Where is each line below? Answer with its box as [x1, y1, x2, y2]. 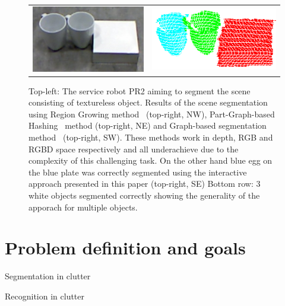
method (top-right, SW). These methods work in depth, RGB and [28, 131, 273, 144]
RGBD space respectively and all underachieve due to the [28, 142, 239, 155]
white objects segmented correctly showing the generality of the [28, 189, 260, 202]
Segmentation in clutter [5, 270, 91, 282]
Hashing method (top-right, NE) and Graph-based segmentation [28, 119, 267, 132]
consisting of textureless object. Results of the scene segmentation [28, 96, 268, 109]
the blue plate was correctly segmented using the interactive [28, 165, 247, 178]
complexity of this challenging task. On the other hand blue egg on [28, 154, 273, 167]
